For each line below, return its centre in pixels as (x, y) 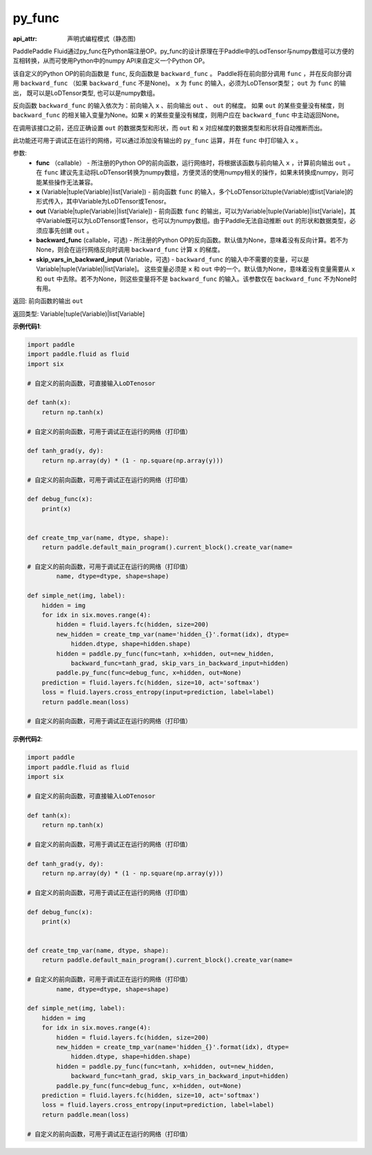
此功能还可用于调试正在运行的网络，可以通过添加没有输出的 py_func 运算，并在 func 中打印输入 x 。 (157, 141)
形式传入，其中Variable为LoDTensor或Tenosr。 (103, 201)
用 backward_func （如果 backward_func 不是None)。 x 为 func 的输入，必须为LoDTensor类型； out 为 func (173, 83)
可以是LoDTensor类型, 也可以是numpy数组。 (95, 92)
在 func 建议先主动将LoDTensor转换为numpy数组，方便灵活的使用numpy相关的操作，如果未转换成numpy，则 (192, 172)
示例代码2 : (28, 739)
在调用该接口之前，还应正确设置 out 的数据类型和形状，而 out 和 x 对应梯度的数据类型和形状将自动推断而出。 (169, 128)
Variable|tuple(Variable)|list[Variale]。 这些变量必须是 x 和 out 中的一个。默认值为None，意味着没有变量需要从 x (196, 269)
